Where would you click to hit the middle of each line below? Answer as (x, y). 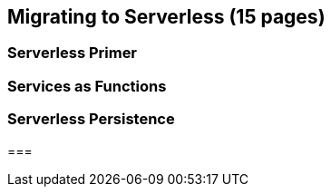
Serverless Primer (73, 53)
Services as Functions (87, 86)
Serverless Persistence (91, 119)
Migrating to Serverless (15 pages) (166, 17)
